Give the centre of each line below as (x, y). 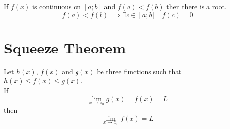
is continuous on (57, 6)
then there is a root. (196, 6)
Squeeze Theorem (65, 47)
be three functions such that (139, 71)
